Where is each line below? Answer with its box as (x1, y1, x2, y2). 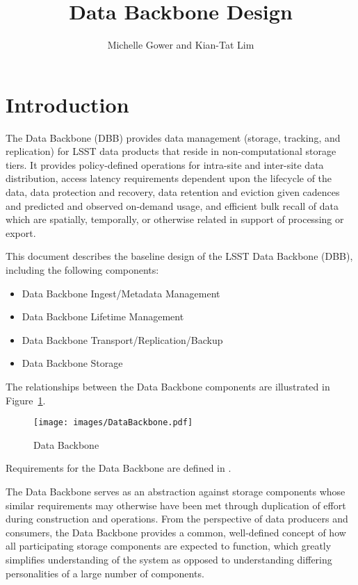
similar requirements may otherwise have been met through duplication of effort (6, 497, 346, 512)
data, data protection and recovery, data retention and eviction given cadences (6, 185, 340, 199)
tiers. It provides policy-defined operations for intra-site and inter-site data (6, 157, 324, 172)
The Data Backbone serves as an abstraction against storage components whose (6, 484, 345, 498)
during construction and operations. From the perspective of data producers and (6, 511, 348, 526)
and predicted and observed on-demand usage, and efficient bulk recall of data (6, 198, 339, 213)
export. (6, 225, 36, 240)
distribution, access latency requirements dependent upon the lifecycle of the (6, 171, 332, 186)
